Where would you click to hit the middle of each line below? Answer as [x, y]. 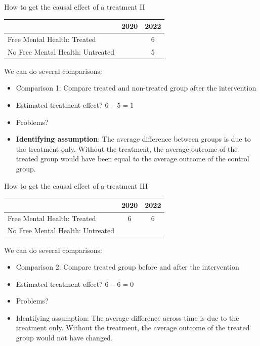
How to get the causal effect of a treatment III [76, 185]
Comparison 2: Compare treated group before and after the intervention [127, 267]
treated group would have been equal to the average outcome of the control [133, 159]
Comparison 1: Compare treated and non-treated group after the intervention [136, 88]
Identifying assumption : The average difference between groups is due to [133, 139]
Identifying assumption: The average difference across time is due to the [127, 317]
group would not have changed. [64, 338]
